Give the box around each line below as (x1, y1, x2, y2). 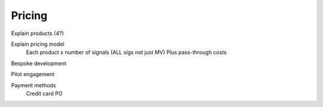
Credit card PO (26, 90, 63, 97)
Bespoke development (11, 59, 66, 67)
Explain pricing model (11, 40, 65, 48)
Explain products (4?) (11, 30, 64, 37)
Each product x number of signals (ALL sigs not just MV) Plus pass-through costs (26, 49, 227, 56)
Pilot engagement (11, 71, 55, 78)
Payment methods (11, 81, 56, 89)
